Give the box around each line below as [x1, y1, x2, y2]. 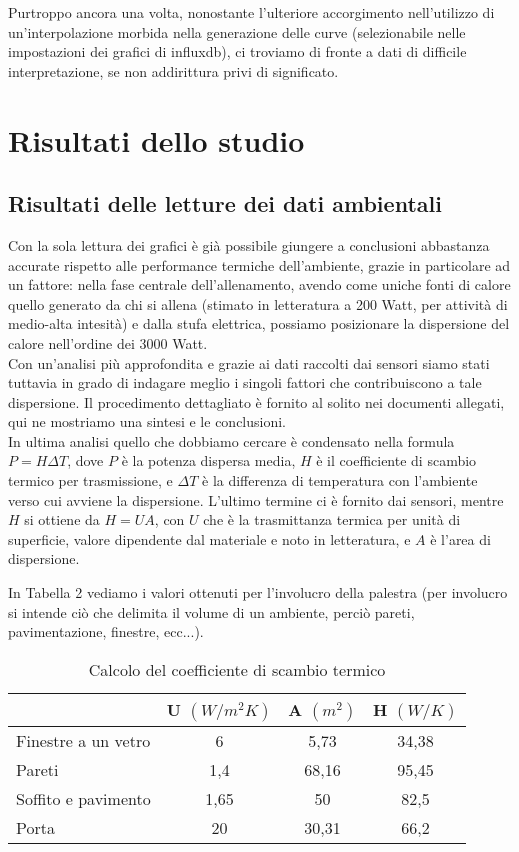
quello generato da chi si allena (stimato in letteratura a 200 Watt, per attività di [8, 293, 508, 314]
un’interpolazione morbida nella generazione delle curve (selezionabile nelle [8, 21, 466, 42]
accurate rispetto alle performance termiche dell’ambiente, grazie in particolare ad [8, 254, 511, 275]
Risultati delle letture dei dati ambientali [8, 188, 442, 219]
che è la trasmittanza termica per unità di [203, 509, 461, 530]
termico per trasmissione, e [8, 470, 173, 491]
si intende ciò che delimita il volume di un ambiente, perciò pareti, [8, 601, 415, 622]
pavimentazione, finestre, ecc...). [8, 621, 204, 642]
